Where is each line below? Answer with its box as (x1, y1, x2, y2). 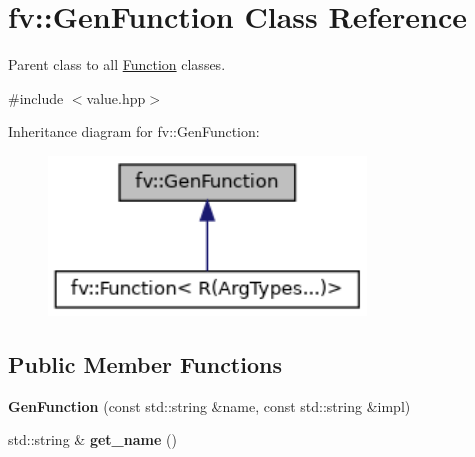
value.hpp (86, 87, 146, 108)
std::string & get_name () (8, 429, 177, 450)
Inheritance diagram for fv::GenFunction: (8, 121, 260, 142)
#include (8, 87, 64, 108)
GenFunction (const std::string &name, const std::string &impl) (8, 395, 411, 416)
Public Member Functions (8, 348, 282, 379)
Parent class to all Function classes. (8, 54, 226, 75)
